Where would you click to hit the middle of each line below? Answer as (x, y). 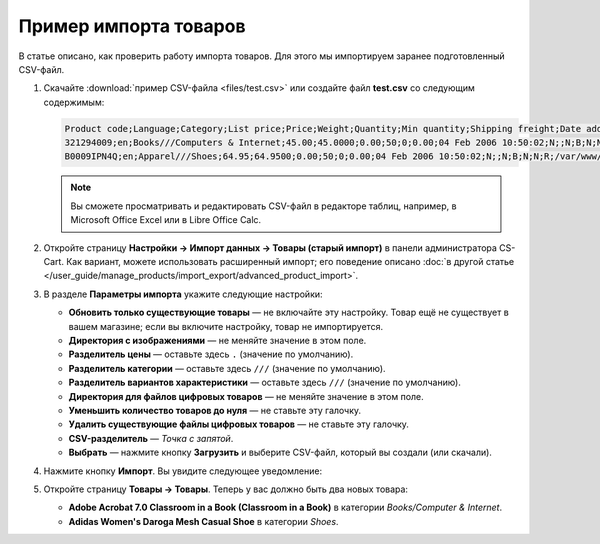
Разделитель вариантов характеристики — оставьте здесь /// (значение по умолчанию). (265, 382)
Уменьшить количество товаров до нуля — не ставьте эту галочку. (215, 410)
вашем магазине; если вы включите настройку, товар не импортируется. (226, 326)
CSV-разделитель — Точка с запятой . (151, 438)
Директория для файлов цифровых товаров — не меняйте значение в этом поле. (246, 396)
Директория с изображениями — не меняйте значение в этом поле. (217, 340)
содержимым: (74, 102)
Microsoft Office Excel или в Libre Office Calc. (166, 220)
